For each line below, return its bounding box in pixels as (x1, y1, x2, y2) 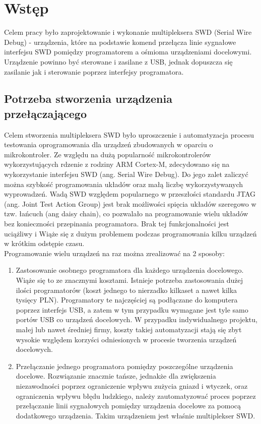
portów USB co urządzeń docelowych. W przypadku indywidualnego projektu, (16, 314, 257, 325)
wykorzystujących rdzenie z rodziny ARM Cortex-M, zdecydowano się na (4, 159, 230, 169)
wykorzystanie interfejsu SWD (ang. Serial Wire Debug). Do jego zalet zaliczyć (4, 169, 248, 179)
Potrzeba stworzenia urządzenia (4, 91, 172, 106)
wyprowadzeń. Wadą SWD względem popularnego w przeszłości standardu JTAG (4, 189, 256, 199)
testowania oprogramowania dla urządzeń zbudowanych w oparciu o (4, 139, 213, 150)
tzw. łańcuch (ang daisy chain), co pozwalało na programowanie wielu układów (4, 208, 248, 219)
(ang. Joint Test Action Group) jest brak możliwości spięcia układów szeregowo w (4, 198, 256, 209)
